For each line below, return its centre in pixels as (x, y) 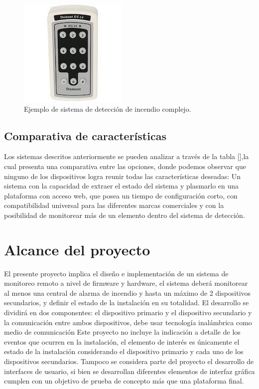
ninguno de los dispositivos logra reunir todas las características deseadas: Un (123, 176)
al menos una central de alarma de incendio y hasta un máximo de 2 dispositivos (128, 292)
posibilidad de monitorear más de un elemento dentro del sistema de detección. (125, 215)
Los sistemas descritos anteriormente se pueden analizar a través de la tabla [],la (127, 156)
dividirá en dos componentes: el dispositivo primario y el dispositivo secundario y (128, 312)
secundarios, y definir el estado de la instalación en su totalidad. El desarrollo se (127, 302)
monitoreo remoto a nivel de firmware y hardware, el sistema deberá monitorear (126, 283)
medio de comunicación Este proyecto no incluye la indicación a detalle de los (122, 332)
